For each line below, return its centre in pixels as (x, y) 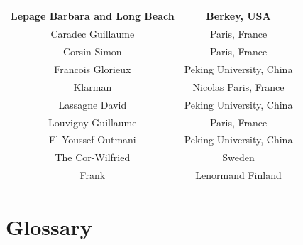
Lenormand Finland (238, 175)
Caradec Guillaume (93, 34)
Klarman (93, 86)
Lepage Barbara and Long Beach (93, 15)
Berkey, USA (238, 15)
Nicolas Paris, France (238, 86)
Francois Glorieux (93, 69)
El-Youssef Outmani (92, 140)
